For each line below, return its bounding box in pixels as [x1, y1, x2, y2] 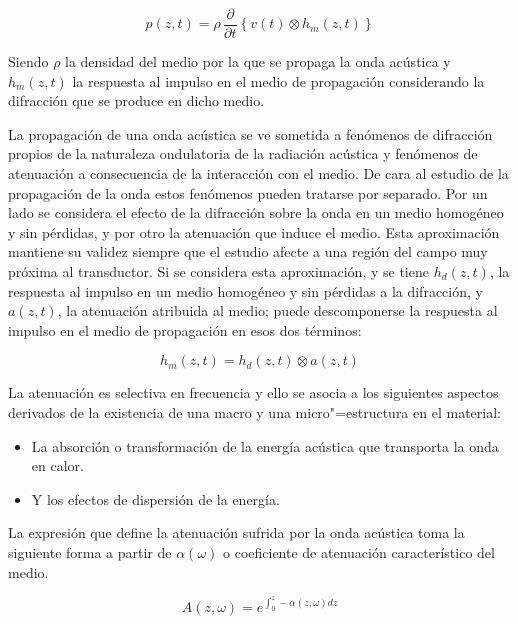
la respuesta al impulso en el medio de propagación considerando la [72, 70, 485, 91]
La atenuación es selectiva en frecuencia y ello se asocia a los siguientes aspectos [8, 382, 499, 403]
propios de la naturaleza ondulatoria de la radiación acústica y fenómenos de [8, 143, 478, 164]
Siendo [8, 51, 49, 72]
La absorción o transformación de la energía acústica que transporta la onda [31, 435, 499, 456]
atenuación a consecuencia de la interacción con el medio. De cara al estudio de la [8, 163, 509, 184]
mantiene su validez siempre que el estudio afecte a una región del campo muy [8, 241, 488, 262]
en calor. [31, 455, 84, 476]
